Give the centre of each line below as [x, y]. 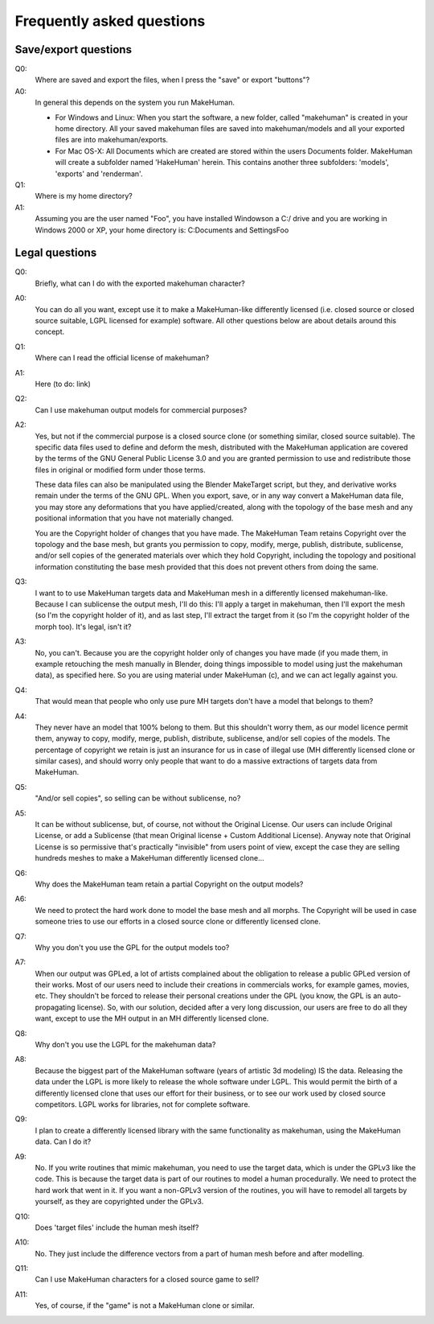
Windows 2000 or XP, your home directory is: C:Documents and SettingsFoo [162, 230]
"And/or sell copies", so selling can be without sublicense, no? [138, 798]
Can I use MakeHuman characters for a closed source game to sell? [147, 1280]
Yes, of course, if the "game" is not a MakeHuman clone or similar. [145, 1305]
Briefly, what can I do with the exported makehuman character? [140, 283]
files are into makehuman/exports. [112, 140]
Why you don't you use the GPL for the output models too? [132, 947]
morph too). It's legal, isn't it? [83, 627]
